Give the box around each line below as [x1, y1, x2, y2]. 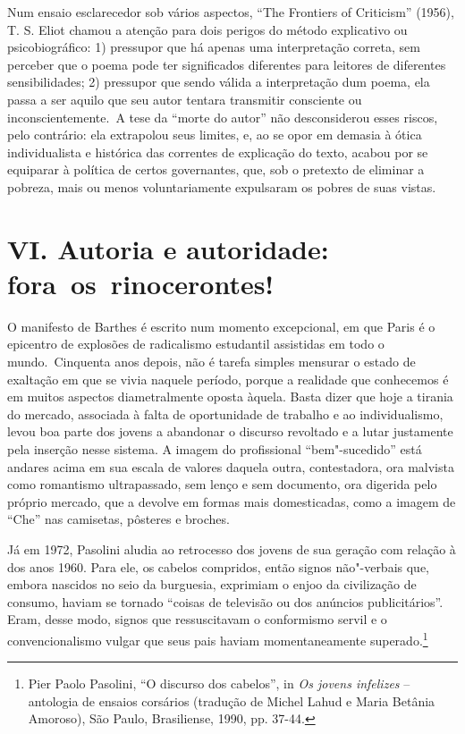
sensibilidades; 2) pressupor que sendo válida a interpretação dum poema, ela [7, 72, 430, 91]
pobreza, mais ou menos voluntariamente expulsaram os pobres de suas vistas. [7, 177, 436, 196]
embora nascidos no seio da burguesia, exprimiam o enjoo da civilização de [7, 575, 417, 594]
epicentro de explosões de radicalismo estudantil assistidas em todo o [7, 334, 385, 353]
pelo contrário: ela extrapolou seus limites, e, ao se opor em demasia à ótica [7, 125, 422, 144]
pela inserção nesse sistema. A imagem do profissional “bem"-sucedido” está [7, 440, 422, 458]
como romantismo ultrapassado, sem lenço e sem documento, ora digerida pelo [7, 475, 437, 494]
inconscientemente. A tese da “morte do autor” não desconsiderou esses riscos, [7, 107, 438, 126]
